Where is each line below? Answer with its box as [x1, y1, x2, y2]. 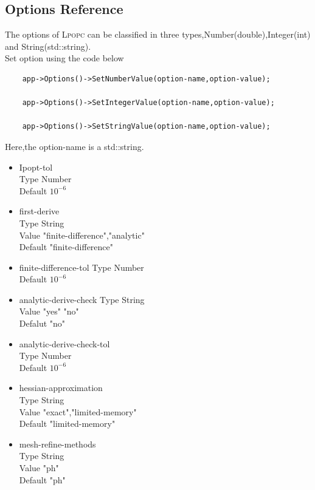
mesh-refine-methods [19, 437, 96, 450]
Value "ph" [19, 461, 59, 474]
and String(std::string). [5, 39, 91, 52]
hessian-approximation [19, 381, 103, 394]
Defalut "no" [19, 317, 66, 330]
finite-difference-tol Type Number [19, 260, 144, 273]
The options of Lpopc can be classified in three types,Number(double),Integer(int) [5, 28, 311, 41]
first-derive [19, 205, 60, 217]
